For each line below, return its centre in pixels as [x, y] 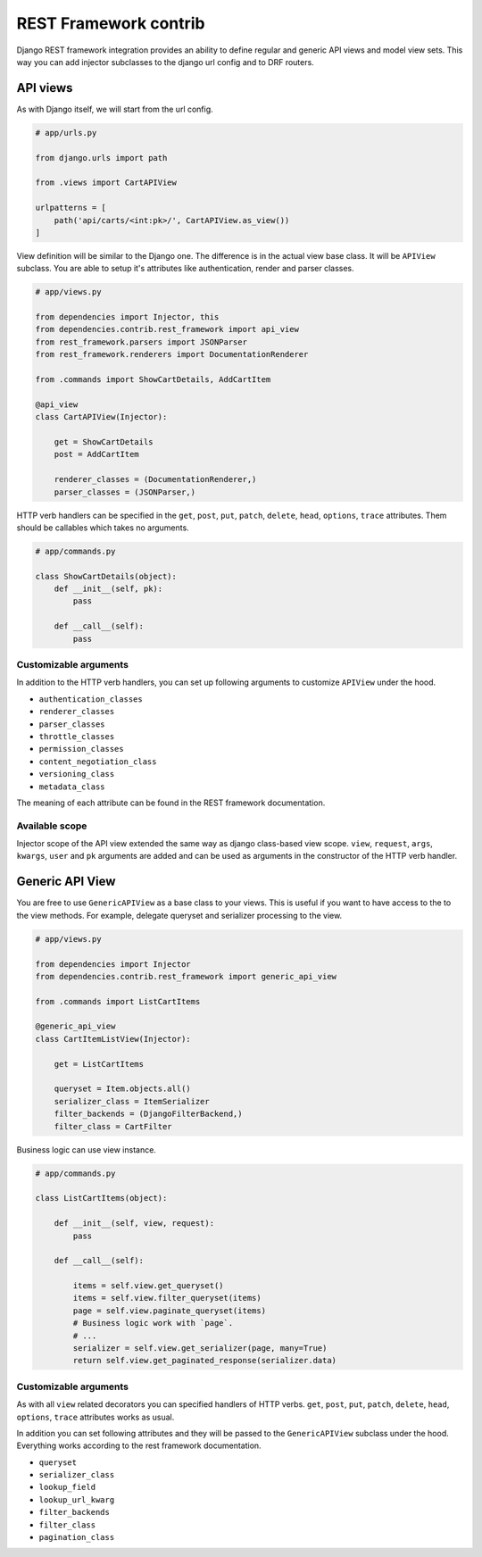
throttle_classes [77, 736]
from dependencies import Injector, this [127, 317]
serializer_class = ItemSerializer [132, 1101]
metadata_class [72, 787]
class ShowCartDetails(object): [106, 576]
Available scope [52, 826]
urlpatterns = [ [71, 208]
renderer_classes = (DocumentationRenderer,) [155, 479]
